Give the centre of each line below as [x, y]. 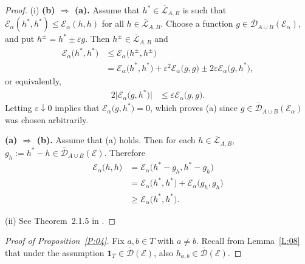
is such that [204, 10]
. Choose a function [197, 23]
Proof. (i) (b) [30, 10]
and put [20, 39]
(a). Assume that [107, 10]
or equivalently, [33, 80]
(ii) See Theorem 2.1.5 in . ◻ [60, 220]
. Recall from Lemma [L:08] [248, 241]
